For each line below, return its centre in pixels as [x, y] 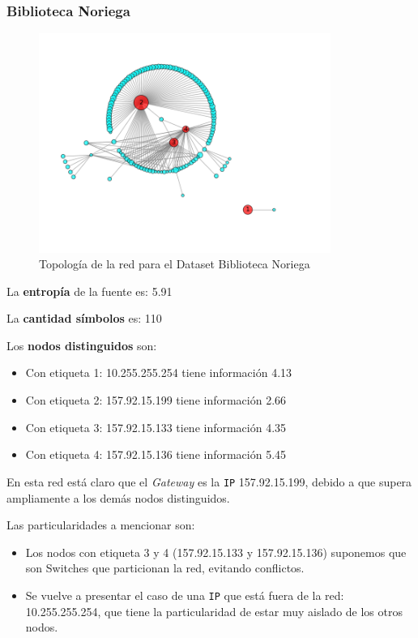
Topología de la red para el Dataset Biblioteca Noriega [175, 264]
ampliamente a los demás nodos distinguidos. [118, 497]
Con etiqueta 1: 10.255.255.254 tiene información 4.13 [159, 373]
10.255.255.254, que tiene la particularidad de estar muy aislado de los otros [214, 611]
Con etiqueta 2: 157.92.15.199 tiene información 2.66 [156, 400]
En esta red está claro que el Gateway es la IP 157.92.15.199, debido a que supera [209, 481]
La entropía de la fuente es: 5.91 [90, 291]
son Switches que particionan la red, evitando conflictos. [165, 568]
